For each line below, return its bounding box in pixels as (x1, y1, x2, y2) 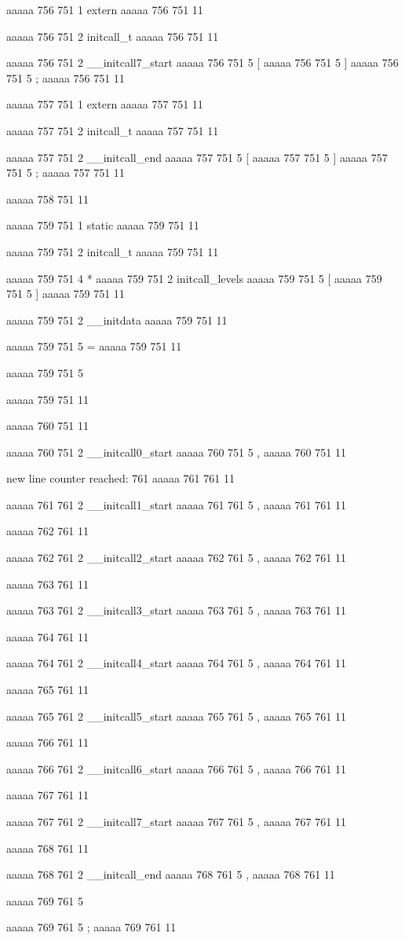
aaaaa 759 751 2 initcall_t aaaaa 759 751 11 (6, 243, 219, 259)
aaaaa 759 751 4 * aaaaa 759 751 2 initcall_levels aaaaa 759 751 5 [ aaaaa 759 (6, 270, 382, 286)
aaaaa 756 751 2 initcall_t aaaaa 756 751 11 (6, 28, 219, 44)
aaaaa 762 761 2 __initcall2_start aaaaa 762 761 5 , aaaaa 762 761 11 (6, 549, 346, 566)
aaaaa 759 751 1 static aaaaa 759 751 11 (6, 217, 199, 233)
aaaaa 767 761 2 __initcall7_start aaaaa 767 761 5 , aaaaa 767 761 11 (6, 813, 346, 829)
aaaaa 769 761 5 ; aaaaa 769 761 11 (6, 919, 177, 935)
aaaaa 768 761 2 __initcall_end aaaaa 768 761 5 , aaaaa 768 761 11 (6, 866, 335, 883)
